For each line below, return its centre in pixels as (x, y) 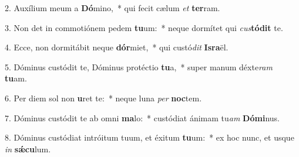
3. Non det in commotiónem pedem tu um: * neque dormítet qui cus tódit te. (144, 27)
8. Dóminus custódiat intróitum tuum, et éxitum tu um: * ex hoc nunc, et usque (149, 137)
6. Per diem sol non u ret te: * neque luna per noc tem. (103, 98)
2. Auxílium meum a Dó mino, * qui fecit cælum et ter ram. (112, 8)
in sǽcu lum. (28, 149)
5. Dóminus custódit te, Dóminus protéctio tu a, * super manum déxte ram (139, 66)
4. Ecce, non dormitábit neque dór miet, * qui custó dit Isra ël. (117, 47)
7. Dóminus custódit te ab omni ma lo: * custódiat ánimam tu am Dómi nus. (142, 117)
